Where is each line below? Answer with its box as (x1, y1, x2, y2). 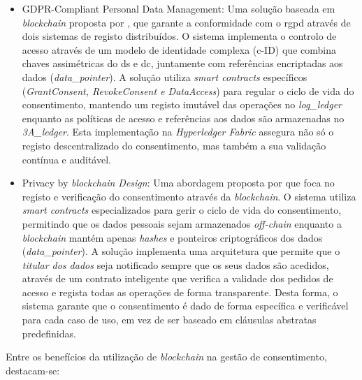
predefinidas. (22, 326, 76, 340)
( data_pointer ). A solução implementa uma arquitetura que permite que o (22, 244, 340, 258)
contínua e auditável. (22, 152, 111, 166)
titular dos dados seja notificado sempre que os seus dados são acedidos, (22, 257, 329, 272)
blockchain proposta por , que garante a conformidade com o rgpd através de (22, 15, 351, 29)
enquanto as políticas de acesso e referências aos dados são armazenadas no (22, 110, 345, 125)
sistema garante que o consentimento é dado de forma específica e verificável (22, 298, 349, 313)
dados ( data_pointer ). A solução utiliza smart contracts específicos (22, 69, 307, 84)
